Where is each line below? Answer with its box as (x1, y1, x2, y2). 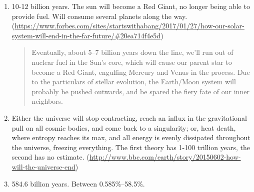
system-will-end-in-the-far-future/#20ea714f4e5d (11, 30, 161, 40)
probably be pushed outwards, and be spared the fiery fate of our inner (31, 86, 249, 96)
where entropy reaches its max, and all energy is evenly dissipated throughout (11, 132, 250, 143)
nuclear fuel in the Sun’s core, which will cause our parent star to (31, 56, 232, 67)
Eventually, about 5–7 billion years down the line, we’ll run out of (31, 47, 233, 57)
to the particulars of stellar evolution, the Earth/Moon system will (31, 76, 236, 87)
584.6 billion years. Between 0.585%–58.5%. (11, 178, 145, 189)
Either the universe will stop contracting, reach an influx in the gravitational (11, 112, 247, 123)
